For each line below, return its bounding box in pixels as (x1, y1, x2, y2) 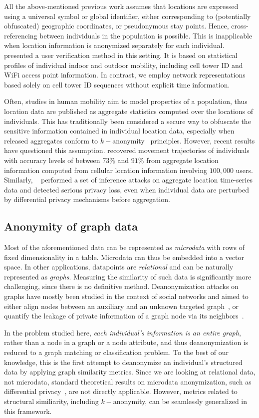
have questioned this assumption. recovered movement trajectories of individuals (4, 145, 250, 155)
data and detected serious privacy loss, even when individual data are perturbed (4, 184, 249, 194)
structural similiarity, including (4, 395, 99, 406)
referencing (4, 30, 37, 40)
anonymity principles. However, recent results (112, 135, 255, 145)
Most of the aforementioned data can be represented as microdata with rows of (4, 242, 245, 252)
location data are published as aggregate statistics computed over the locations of (4, 105, 254, 116)
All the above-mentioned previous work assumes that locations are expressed (4, 1, 239, 11)
